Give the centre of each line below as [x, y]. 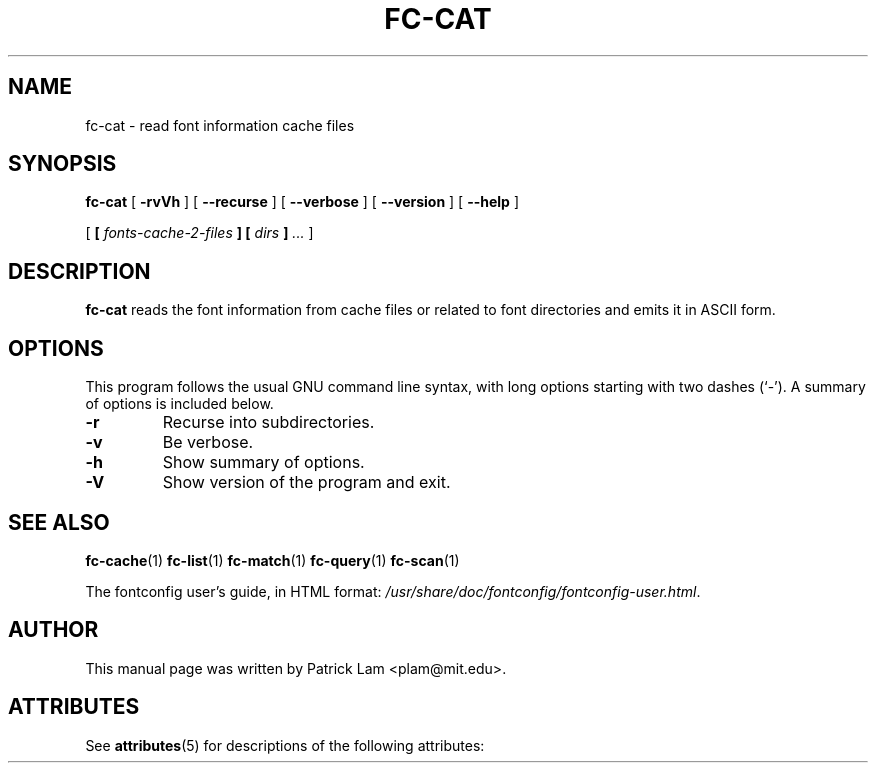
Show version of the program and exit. [306, 482]
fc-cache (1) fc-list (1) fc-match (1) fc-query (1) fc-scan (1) [272, 560]
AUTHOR [53, 630]
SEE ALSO [59, 522]
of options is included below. [179, 404]
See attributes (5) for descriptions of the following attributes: [285, 745]
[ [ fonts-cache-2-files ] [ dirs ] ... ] [199, 233]
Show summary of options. [263, 462]
